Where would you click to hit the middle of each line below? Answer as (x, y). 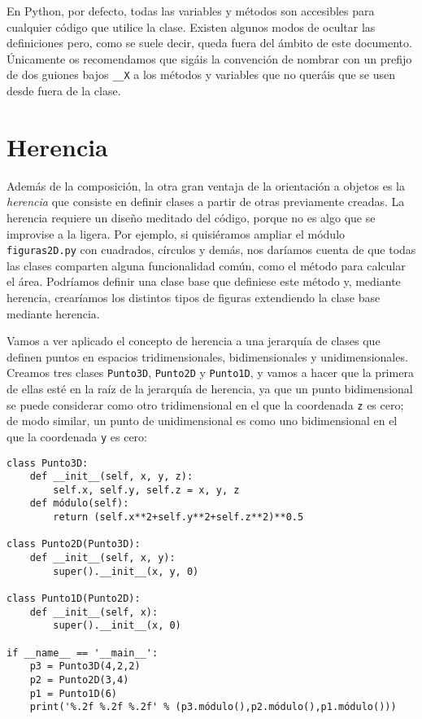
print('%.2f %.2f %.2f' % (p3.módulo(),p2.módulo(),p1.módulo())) (213, 707)
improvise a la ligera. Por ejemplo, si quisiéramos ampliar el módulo (176, 233)
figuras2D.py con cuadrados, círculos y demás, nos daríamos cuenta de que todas (211, 250)
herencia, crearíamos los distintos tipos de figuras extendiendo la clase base (194, 297)
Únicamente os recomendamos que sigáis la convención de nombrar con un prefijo (209, 58)
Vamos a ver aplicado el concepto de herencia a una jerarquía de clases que (194, 341)
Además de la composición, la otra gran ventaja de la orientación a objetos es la (206, 185)
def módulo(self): (79, 504)
